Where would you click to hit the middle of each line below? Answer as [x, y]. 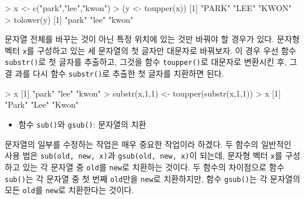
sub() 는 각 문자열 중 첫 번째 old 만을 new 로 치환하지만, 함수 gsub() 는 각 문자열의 [153, 178]
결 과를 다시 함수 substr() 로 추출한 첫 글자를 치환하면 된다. [114, 73]
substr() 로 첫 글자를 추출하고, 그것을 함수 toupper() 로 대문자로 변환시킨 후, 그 [151, 62]
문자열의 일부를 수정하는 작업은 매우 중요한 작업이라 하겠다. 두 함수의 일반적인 [148, 144]
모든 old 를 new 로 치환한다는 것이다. [70, 190]
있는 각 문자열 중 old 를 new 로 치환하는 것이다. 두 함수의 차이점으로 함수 [153, 167]
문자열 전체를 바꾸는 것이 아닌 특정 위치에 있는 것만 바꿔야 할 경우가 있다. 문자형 [152, 39]
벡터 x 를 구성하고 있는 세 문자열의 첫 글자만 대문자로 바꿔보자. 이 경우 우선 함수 [151, 50]
